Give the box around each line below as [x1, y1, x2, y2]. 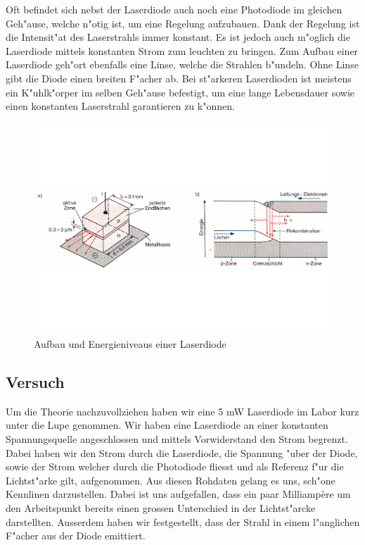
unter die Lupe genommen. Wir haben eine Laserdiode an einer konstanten [6, 418, 328, 432]
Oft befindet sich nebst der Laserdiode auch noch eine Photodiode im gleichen [6, 2, 342, 16]
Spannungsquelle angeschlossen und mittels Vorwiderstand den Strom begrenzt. [6, 431, 348, 446]
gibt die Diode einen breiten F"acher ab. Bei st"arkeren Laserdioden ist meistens [6, 70, 352, 85]
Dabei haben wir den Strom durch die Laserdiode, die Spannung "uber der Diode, [6, 445, 358, 460]
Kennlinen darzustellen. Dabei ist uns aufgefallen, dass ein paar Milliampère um [6, 487, 351, 501]
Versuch [6, 370, 65, 392]
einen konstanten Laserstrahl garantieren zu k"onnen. [6, 99, 235, 113]
